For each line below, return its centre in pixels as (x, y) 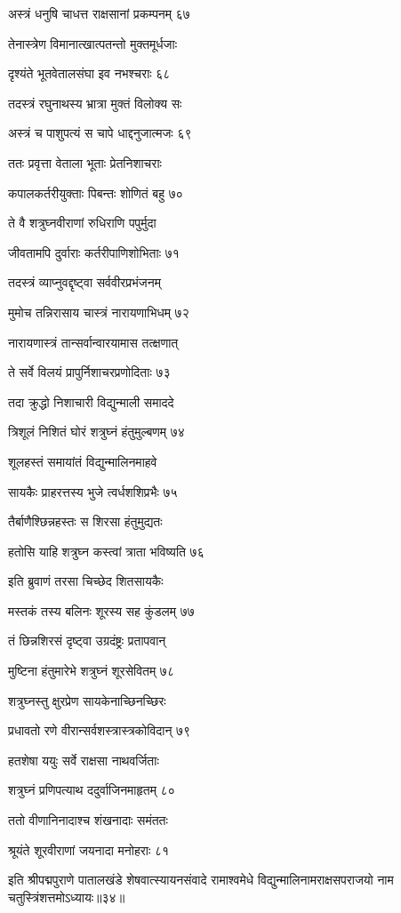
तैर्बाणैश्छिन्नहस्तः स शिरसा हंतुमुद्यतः (85, 521)
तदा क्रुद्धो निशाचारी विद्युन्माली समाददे (91, 401)
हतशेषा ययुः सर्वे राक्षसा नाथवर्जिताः (84, 760)
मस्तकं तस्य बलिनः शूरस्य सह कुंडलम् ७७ (101, 610)
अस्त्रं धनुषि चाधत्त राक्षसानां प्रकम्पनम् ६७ (99, 13)
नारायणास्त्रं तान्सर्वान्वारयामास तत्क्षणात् (93, 342)
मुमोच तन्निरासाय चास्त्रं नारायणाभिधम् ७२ (99, 312)
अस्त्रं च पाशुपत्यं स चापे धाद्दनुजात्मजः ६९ (100, 133)
